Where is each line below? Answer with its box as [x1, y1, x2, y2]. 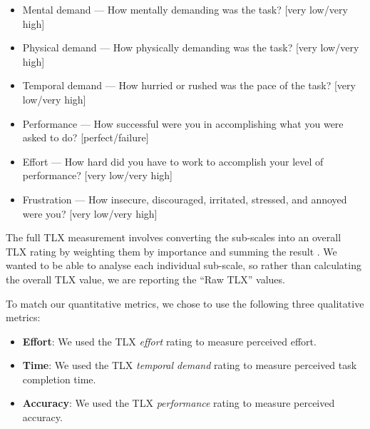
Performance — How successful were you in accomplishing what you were [22, 116, 344, 131]
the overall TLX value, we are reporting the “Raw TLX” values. [6, 271, 285, 286]
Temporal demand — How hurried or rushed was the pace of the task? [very [22, 78, 356, 93]
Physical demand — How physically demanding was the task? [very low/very [22, 40, 359, 55]
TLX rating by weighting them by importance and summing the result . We [6, 243, 337, 258]
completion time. [22, 371, 96, 386]
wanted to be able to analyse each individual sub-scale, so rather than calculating [6, 258, 361, 273]
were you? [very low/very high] [22, 206, 158, 221]
